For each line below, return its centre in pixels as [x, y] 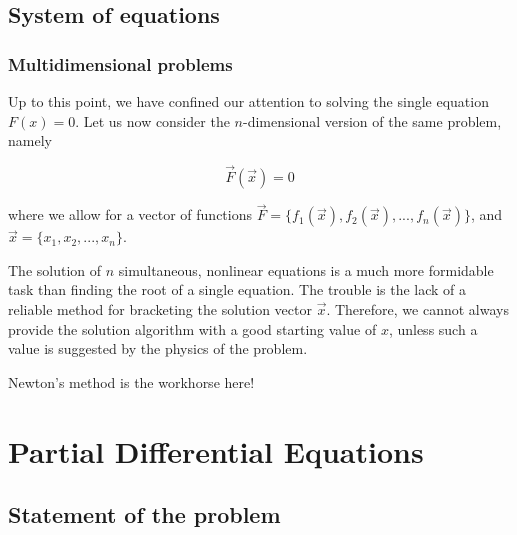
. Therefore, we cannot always [417, 309]
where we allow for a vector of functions [130, 214]
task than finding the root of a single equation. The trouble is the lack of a [237, 289]
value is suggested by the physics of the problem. [158, 348]
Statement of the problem [144, 514]
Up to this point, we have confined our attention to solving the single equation [248, 101]
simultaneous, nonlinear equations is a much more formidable [306, 269]
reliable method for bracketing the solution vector [160, 309]
